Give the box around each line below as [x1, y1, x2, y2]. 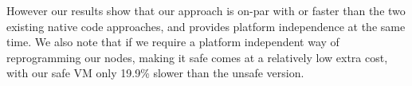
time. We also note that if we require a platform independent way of [6, 33, 339, 50]
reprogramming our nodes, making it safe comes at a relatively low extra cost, [6, 49, 388, 65]
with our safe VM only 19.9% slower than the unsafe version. [6, 64, 304, 81]
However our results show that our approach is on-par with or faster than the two [6, 2, 406, 18]
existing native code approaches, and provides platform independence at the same [6, 18, 406, 34]
